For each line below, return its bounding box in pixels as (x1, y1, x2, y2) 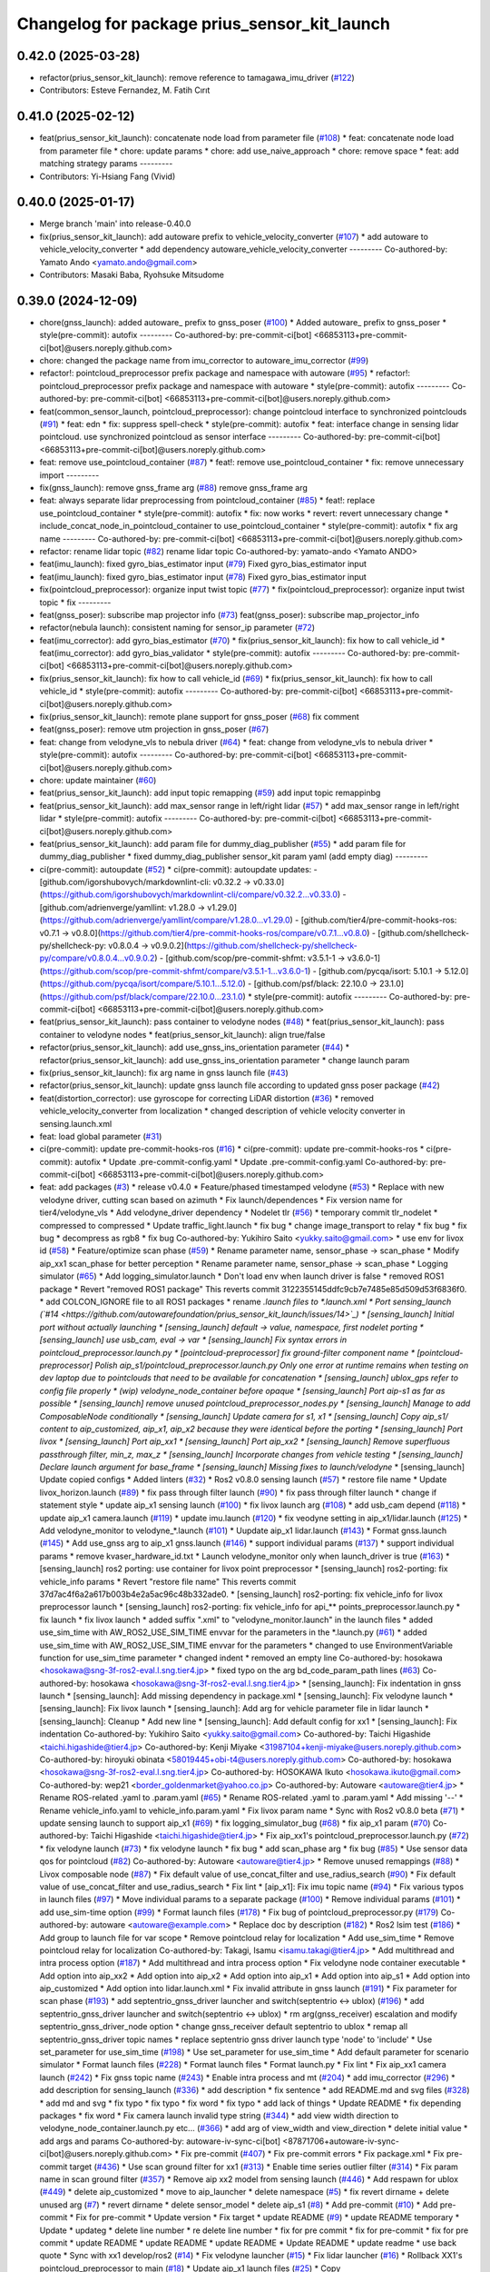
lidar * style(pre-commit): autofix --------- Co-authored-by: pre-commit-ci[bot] (39, 813, 337, 824)
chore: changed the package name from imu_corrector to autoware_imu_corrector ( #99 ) (39, 355, 369, 366)
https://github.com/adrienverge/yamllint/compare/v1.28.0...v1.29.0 (42, 914, 290, 926)
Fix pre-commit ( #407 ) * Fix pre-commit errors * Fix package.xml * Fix (180, 2148, 445, 2159)
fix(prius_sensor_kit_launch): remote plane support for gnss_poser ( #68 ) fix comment (39, 712, 360, 722)
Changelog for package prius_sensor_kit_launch (16, 14, 390, 34)
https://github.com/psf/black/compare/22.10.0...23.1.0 (42, 991, 244, 1001)
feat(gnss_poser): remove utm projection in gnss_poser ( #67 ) (39, 723, 269, 735)
